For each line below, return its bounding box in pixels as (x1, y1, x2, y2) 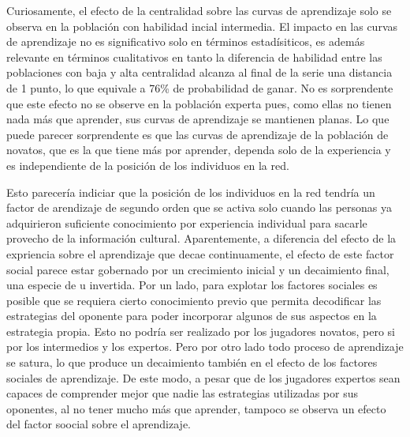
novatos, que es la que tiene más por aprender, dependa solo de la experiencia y (6, 141, 391, 158)
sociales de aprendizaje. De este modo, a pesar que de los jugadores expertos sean (6, 369, 401, 386)
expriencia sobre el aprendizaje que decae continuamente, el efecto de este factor (6, 245, 394, 262)
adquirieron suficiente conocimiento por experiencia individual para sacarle (6, 214, 367, 231)
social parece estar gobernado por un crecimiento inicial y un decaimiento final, (6, 261, 389, 277)
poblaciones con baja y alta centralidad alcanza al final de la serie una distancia (6, 64, 393, 81)
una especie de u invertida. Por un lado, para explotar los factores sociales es (6, 277, 378, 293)
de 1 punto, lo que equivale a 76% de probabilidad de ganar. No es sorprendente (6, 79, 393, 96)
